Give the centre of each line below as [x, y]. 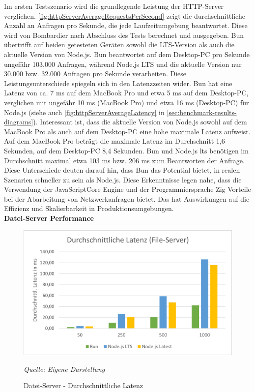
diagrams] [19, 122]
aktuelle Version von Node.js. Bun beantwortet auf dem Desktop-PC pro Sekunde [127, 54]
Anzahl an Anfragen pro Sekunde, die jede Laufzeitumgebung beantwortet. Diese [126, 25]
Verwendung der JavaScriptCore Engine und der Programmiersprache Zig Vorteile [127, 189]
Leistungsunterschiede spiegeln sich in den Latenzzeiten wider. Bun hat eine [118, 83]
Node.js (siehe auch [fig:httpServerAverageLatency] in [84, 112]
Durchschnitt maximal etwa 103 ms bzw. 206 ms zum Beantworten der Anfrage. [124, 160]
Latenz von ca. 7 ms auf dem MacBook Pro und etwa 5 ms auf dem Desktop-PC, [126, 93]
